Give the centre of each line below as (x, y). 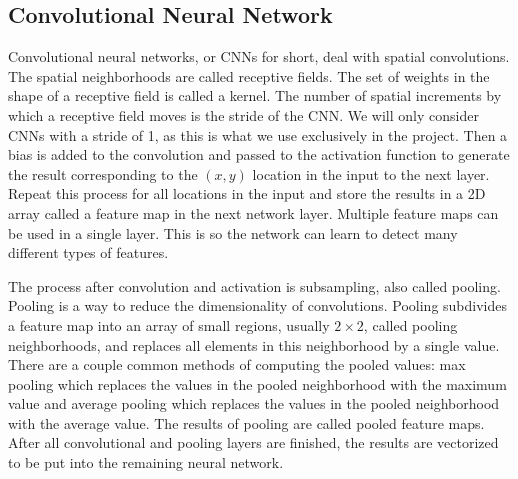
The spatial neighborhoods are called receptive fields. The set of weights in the (249, 75)
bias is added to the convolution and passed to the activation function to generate (259, 154)
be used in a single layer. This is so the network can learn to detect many (233, 232)
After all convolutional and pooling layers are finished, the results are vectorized (253, 442)
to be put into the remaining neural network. (146, 462)
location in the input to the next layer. (371, 173)
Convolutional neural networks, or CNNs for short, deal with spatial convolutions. (259, 56)
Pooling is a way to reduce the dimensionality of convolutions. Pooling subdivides (258, 305)
